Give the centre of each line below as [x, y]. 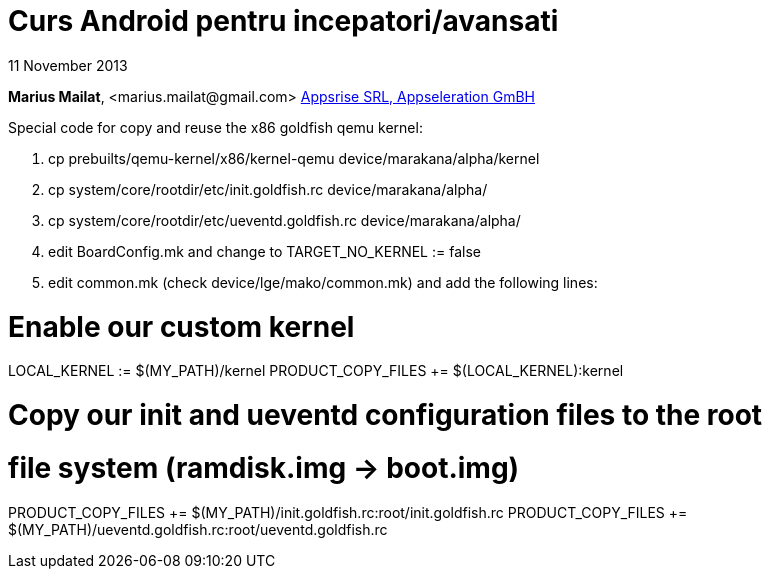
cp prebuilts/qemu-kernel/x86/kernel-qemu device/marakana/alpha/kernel [294, 158]
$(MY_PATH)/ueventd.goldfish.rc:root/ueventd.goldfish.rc [198, 529]
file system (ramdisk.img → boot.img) [264, 467]
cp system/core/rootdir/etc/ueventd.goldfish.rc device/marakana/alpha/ [284, 220]
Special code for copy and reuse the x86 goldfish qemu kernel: [215, 127]
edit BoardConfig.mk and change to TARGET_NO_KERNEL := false [264, 251]
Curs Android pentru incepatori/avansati [283, 21]
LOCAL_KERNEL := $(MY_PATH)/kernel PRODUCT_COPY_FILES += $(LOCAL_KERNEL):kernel [316, 371]
